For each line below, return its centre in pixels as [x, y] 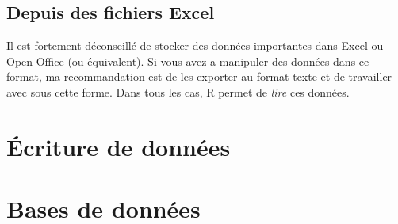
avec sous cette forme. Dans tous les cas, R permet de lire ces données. [178, 91]
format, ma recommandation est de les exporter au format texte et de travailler [199, 76]
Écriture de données [119, 146]
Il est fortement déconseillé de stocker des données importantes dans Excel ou [195, 46]
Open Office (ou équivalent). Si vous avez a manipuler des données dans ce [188, 61]
